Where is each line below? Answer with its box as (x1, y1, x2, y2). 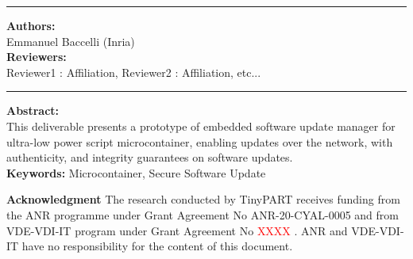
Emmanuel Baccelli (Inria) (6, 32, 135, 49)
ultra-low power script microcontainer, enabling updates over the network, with (6, 133, 393, 150)
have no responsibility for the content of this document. (21, 238, 293, 254)
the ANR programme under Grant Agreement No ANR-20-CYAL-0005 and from (6, 206, 399, 223)
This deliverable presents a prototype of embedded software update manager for (6, 117, 396, 134)
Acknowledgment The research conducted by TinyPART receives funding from (6, 191, 400, 208)
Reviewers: (6, 48, 67, 65)
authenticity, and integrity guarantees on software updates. (6, 149, 293, 166)
